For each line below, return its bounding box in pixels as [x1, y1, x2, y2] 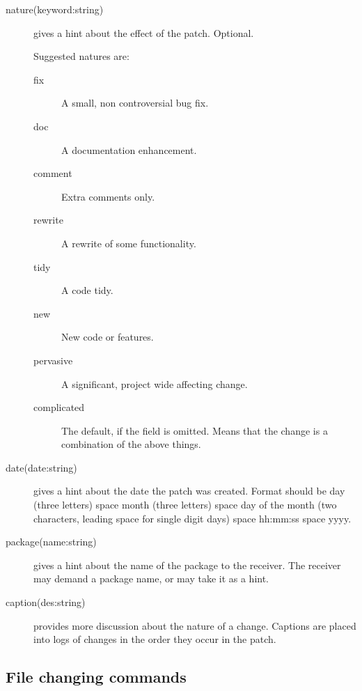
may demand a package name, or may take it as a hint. [33, 571, 269, 586]
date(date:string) [6, 460, 77, 474]
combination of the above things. [61, 437, 201, 451]
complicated [33, 400, 85, 414]
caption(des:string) [6, 595, 86, 610]
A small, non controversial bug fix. [61, 95, 209, 110]
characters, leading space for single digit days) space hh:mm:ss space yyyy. [33, 511, 352, 525]
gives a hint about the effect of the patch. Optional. [33, 25, 254, 40]
